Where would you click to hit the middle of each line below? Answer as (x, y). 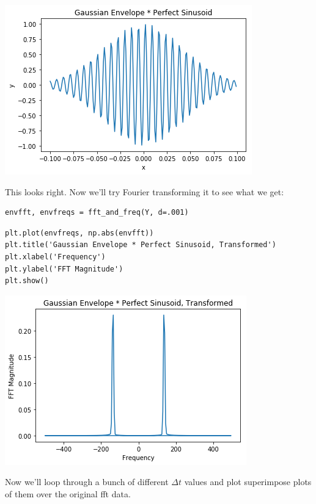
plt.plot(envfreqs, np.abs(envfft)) (79, 233)
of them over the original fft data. (68, 493)
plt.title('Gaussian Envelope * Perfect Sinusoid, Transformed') (141, 245)
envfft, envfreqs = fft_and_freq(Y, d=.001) (97, 213)
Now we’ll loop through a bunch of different (87, 482)
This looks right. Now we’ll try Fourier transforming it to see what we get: (145, 191)
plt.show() (27, 281)
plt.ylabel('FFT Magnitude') (64, 269)
